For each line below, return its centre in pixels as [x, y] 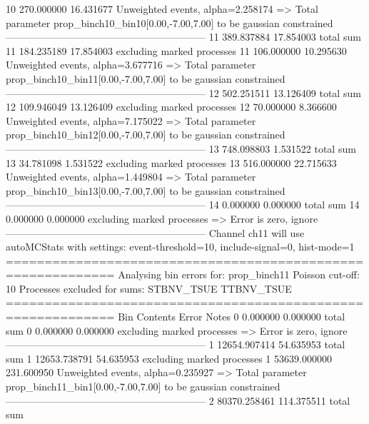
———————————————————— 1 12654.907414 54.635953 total [176, 344]
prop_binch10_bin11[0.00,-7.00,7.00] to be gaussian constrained [146, 78]
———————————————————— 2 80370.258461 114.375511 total [178, 400]
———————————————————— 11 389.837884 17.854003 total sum [183, 37]
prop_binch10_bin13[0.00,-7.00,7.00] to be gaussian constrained [146, 190]
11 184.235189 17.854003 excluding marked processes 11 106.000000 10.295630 [176, 50]
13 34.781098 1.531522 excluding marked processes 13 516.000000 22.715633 [171, 162]
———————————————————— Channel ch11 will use [155, 232]
